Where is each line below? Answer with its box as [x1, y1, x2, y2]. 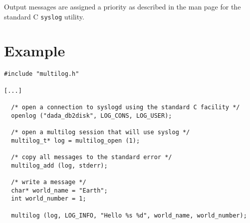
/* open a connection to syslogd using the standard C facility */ [11, 104, 240, 111]
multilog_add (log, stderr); [11, 162, 108, 169]
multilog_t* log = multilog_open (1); [11, 137, 140, 144]
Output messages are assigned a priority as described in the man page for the [4, 1, 241, 11]
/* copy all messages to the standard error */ [11, 153, 172, 161]
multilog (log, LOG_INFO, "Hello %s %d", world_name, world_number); [11, 212, 247, 219]
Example [4, 40, 65, 61]
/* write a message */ [11, 178, 86, 186]
